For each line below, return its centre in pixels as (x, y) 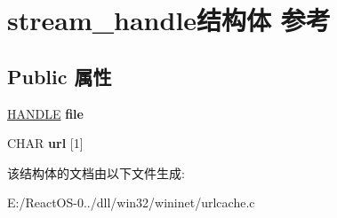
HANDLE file (45, 113)
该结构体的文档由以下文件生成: (96, 172)
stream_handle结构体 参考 (169, 20)
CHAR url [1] (45, 143)
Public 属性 (60, 76)
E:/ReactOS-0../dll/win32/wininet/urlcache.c (131, 202)
